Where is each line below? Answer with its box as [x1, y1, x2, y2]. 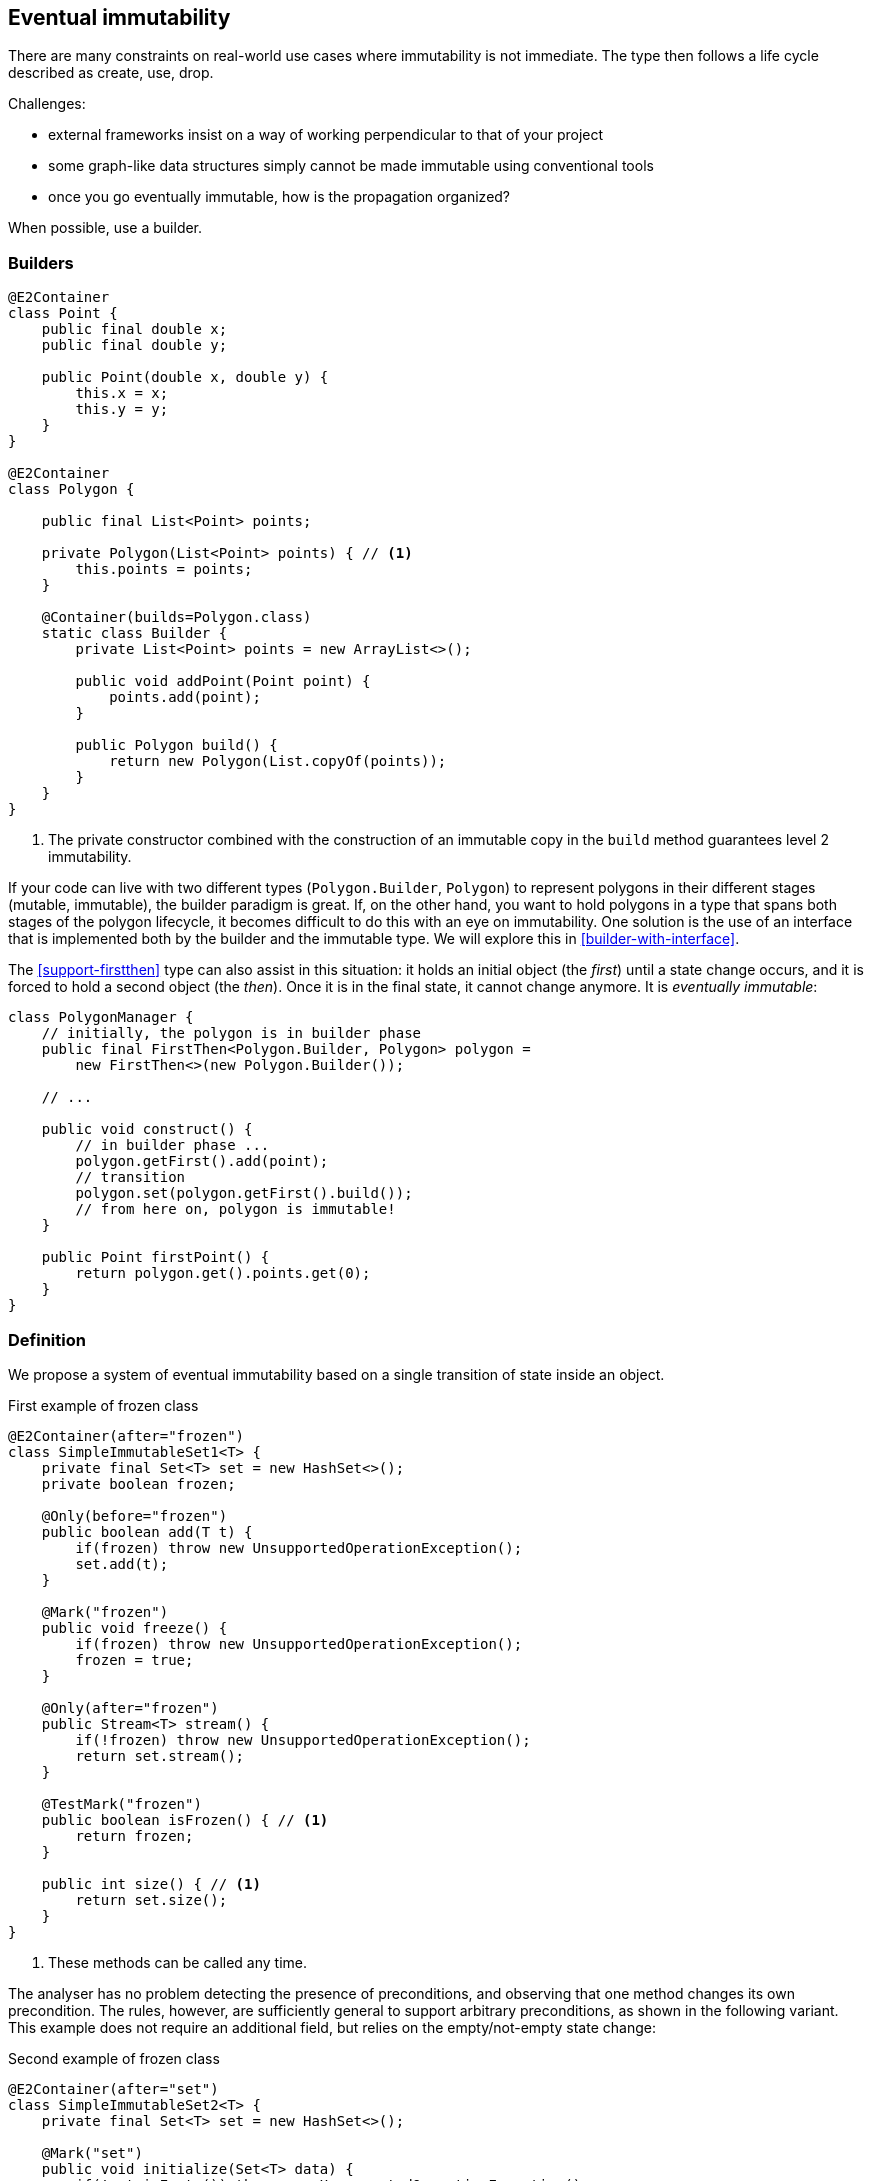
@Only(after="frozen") [41, 1699, 219, 1716]
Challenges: [8, 95, 86, 113]
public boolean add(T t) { [41, 1523, 253, 1540]
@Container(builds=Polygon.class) [41, 609, 312, 626]
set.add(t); [75, 1555, 169, 1572]
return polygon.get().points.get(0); [75, 1265, 371, 1282]
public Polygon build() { [75, 737, 278, 754]
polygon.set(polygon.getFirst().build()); [75, 1185, 413, 1202]
